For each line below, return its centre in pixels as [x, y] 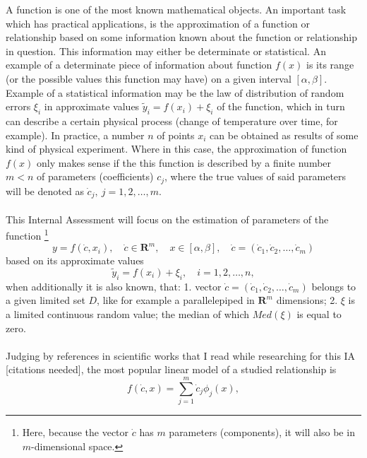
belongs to [334, 286]
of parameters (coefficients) [95, 176]
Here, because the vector [76, 432]
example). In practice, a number [75, 135]
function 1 [27, 235]
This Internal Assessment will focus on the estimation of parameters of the [167, 219]
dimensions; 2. [307, 300]
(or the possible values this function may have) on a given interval [149, 78]
